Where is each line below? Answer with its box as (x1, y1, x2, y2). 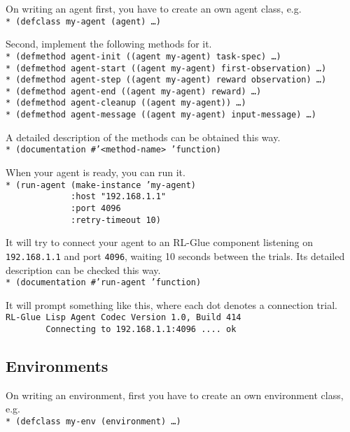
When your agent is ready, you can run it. (6, 165, 185, 180)
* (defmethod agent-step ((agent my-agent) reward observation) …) (6, 75, 327, 85)
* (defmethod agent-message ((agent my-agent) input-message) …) (6, 110, 316, 120)
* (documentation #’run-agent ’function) (6, 278, 202, 288)
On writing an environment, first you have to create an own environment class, (6, 387, 344, 402)
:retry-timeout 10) (71, 215, 161, 225)
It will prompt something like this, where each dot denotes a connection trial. (6, 297, 337, 312)
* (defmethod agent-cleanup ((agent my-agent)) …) (6, 98, 246, 108)
